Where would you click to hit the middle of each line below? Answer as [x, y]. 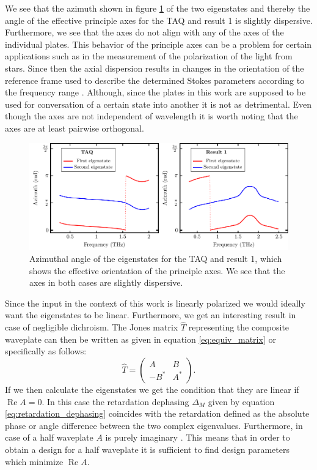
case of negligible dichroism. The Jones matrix [92, 327]
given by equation [241, 401]
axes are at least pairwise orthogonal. [75, 128]
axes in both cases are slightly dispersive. [106, 282]
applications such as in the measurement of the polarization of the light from [149, 56]
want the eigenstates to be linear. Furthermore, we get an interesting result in [151, 315]
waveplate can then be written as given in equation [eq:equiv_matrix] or [140, 339]
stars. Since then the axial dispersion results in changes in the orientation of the [155, 68]
